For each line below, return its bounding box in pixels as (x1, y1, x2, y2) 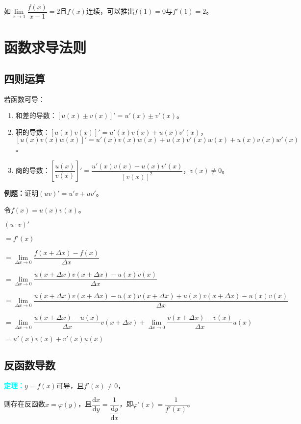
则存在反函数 (4, 399, 45, 409)
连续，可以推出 (86, 6, 134, 16)
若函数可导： (4, 94, 45, 104)
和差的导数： (15, 110, 57, 120)
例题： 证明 (4, 188, 38, 198)
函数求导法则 (4, 37, 87, 57)
